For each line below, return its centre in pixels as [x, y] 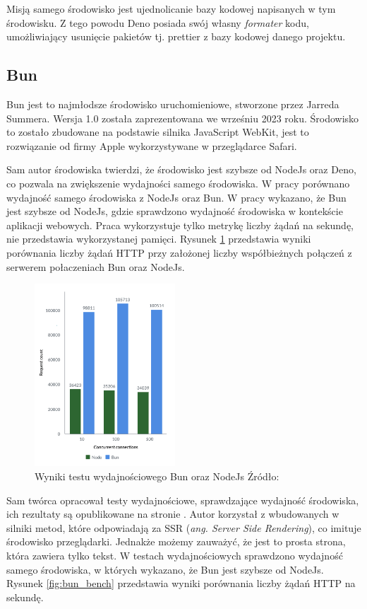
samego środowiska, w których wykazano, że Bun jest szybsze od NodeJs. [165, 569]
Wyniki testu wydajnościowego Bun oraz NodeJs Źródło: [157, 476]
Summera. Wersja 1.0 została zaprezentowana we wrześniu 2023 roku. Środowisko [183, 118]
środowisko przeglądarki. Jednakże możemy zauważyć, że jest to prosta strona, [176, 541]
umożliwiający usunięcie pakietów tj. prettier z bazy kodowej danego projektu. [176, 36]
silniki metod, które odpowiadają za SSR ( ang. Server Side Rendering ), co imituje [184, 527]
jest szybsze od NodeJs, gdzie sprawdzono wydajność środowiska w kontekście [175, 211]
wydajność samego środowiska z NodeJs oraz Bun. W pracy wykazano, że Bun [176, 197]
